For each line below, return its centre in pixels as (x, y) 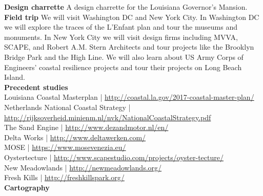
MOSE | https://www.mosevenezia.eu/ (65, 147)
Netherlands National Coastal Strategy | (67, 107)
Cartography (27, 187)
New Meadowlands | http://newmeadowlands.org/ (83, 167)
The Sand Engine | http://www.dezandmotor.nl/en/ (86, 127)
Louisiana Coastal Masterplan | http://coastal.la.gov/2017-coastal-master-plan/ (129, 97)
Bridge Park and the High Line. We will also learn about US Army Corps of (124, 57)
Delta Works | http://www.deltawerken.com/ (75, 137)
